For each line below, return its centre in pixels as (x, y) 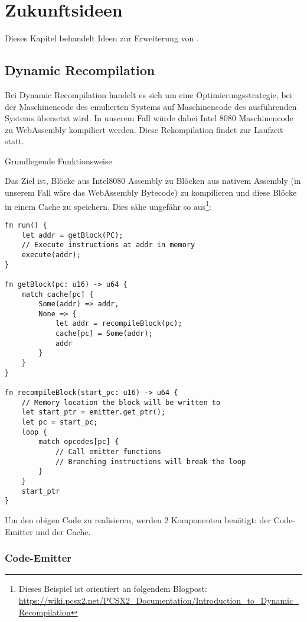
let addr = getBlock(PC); (72, 235)
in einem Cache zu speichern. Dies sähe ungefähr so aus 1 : (108, 205)
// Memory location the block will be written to (121, 402)
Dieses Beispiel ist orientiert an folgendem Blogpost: (113, 589)
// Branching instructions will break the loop (151, 461)
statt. (14, 141)
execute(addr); (51, 255)
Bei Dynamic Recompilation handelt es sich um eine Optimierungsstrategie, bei (148, 94)
